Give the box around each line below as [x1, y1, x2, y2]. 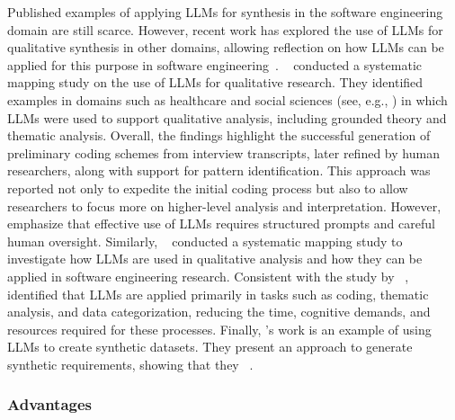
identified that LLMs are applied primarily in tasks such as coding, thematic [7, 284, 429, 303]
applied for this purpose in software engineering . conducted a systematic [7, 55, 423, 74]
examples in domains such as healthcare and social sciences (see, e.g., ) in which [7, 90, 448, 109]
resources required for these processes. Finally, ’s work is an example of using [7, 319, 432, 338]
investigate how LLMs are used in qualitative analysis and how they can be [7, 249, 423, 268]
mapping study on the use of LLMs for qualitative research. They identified [7, 73, 424, 92]
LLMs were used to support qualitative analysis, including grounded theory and [7, 108, 447, 127]
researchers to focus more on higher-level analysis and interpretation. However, [7, 196, 442, 215]
